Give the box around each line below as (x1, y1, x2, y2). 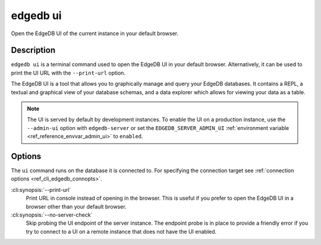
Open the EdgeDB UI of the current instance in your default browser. (11, 30, 179, 37)
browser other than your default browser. (26, 203, 127, 210)
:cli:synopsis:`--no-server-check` (11, 212, 93, 219)
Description (11, 45, 56, 55)
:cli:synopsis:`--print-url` (11, 186, 71, 193)
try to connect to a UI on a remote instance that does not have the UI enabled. (26, 228, 217, 235)
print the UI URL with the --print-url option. (11, 69, 126, 76)
